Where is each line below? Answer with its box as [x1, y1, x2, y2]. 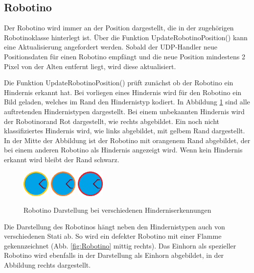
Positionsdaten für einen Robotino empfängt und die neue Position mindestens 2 [4, 51, 245, 61]
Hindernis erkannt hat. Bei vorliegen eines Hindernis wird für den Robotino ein [4, 87, 242, 97]
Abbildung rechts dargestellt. [4, 259, 91, 270]
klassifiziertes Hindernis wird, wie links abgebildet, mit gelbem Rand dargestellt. [4, 125, 245, 136]
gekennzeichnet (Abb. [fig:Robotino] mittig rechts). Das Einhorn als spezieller [4, 240, 236, 250]
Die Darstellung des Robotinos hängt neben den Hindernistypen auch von [4, 221, 225, 231]
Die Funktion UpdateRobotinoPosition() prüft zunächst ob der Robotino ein [4, 77, 233, 88]
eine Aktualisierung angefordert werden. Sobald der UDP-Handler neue [4, 42, 217, 52]
